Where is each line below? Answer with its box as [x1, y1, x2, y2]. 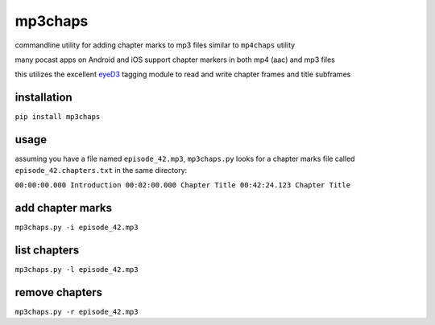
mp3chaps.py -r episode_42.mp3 [14, 306, 139, 316]
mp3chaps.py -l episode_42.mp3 [14, 265, 139, 274]
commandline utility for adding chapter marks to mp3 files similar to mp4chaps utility [14, 40, 296, 50]
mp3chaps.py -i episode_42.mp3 [14, 222, 139, 232]
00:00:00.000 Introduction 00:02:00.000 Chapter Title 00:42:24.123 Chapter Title [14, 180, 350, 189]
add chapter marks [14, 201, 113, 215]
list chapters [14, 243, 80, 257]
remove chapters [14, 286, 103, 299]
